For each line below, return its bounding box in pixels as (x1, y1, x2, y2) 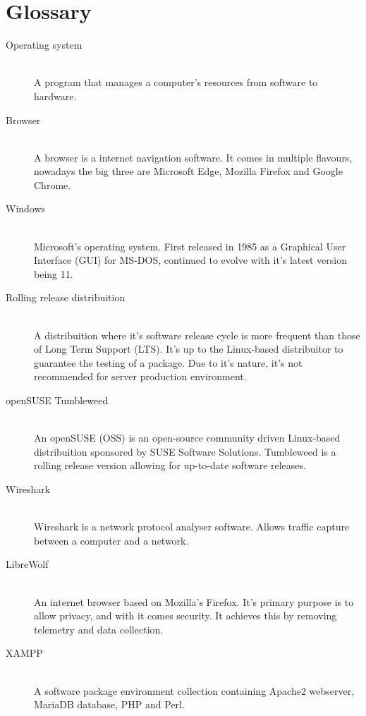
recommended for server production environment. (34, 369, 247, 384)
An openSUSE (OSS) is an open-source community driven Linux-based (34, 430, 341, 445)
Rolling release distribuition (6, 290, 126, 305)
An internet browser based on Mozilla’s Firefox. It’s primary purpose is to (34, 594, 354, 609)
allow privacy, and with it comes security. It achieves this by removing (34, 608, 337, 623)
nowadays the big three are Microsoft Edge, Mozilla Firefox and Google (34, 164, 343, 178)
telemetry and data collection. (34, 621, 164, 636)
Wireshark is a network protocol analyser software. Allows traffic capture (34, 519, 350, 534)
